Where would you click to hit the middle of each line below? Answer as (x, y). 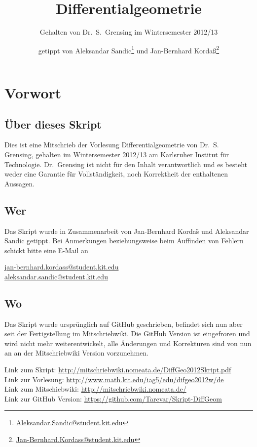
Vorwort (33, 92)
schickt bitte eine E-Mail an (46, 250)
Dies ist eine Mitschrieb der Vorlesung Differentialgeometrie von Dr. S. (112, 145)
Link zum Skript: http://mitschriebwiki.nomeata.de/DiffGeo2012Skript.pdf (118, 370)
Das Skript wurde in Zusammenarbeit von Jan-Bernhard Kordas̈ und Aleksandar (127, 231)
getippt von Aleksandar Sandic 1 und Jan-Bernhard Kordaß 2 (129, 49)
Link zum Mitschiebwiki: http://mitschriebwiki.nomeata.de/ (95, 389)
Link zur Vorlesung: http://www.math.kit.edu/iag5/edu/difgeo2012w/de (114, 379)
